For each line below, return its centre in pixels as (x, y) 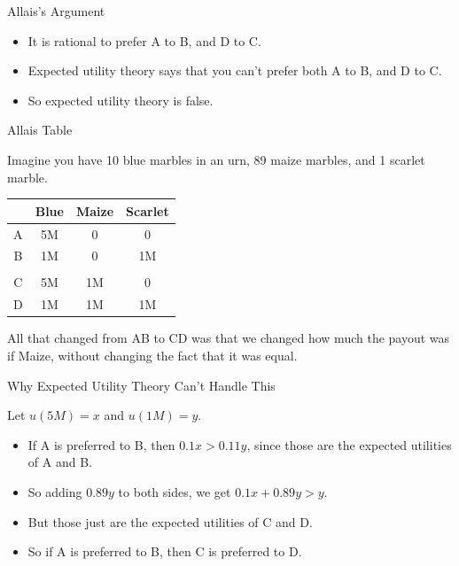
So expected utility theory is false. (121, 100)
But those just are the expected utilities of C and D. (170, 521)
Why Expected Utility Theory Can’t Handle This (141, 385)
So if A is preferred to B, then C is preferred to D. (165, 551)
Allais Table (40, 130)
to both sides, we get (175, 491)
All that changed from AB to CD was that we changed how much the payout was (229, 338)
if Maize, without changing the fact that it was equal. (152, 355)
